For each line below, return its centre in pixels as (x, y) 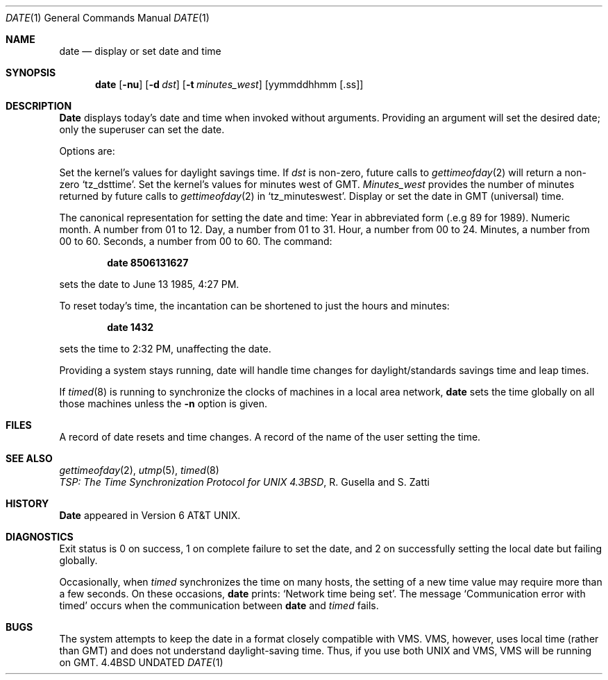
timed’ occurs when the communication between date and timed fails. (219, 605)
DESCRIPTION (39, 106)
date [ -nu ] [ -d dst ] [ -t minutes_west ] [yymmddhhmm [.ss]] (229, 84)
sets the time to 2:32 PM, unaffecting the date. (165, 349)
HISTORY (27, 503)
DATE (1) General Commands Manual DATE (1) (108, 18)
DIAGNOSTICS (40, 537)
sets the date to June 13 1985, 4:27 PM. (149, 284)
